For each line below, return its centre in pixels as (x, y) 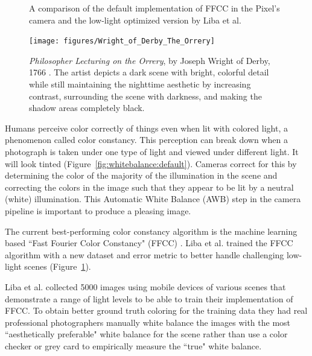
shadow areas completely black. (87, 108)
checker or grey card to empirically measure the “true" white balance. (133, 345)
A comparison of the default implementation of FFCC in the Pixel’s (154, 8)
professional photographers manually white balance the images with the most (148, 322)
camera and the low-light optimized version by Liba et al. (135, 20)
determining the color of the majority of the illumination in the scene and (141, 175)
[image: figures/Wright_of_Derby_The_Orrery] (122, 41)
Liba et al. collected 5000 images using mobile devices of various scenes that (145, 286)
